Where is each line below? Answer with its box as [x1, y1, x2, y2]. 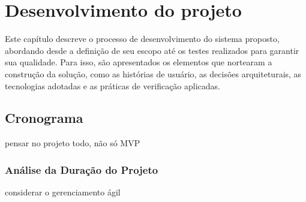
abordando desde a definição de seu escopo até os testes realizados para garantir [5, 44, 299, 56]
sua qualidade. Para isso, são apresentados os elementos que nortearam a [5, 56, 272, 68]
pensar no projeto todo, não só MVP [5, 137, 140, 149]
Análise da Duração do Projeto [5, 162, 158, 177]
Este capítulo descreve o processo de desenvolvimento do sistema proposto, [5, 32, 280, 45]
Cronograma [5, 108, 83, 127]
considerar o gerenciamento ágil [5, 186, 121, 198]
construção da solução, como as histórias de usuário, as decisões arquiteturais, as [5, 67, 302, 80]
